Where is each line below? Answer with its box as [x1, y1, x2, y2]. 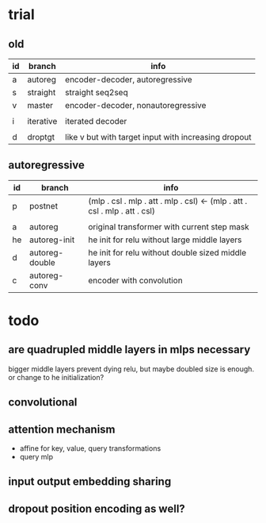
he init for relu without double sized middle [88, 247, 247, 258]
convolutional [8, 395, 78, 410]
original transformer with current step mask [88, 221, 249, 232]
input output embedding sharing [8, 475, 172, 489]
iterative [27, 116, 58, 126]
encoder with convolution [88, 275, 184, 286]
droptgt [27, 132, 55, 142]
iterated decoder [64, 116, 127, 126]
